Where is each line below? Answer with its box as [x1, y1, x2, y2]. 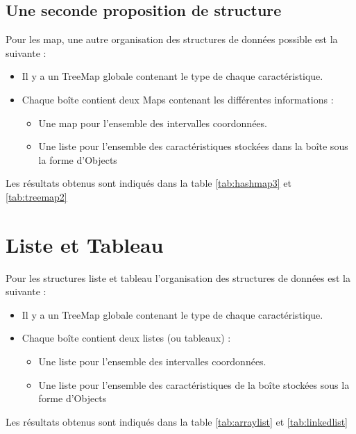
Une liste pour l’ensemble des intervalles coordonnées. [38, 354, 266, 369]
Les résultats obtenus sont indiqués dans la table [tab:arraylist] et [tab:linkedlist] [6, 414, 348, 428]
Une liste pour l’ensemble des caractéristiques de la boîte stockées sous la [38, 377, 350, 392]
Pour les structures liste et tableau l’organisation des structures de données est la [6, 270, 350, 285]
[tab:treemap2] [6, 189, 67, 203]
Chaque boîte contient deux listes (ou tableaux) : [22, 331, 231, 345]
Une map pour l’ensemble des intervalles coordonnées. [38, 115, 267, 130]
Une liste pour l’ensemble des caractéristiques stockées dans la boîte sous [38, 139, 348, 153]
